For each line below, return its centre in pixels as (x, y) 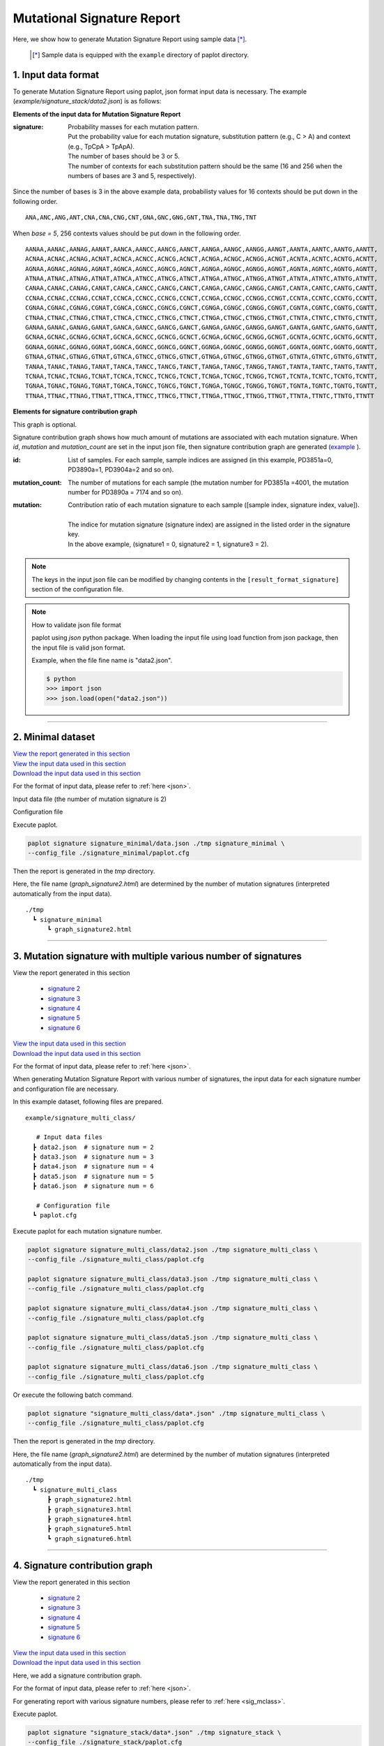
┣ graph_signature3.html (90, 1509)
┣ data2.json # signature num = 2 (93, 1147)
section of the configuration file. (78, 589)
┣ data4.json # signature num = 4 (93, 1167)
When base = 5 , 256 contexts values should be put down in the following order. (127, 233)
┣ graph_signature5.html (90, 1529)
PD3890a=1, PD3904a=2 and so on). (121, 470)
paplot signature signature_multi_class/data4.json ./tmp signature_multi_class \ (173, 1308)
